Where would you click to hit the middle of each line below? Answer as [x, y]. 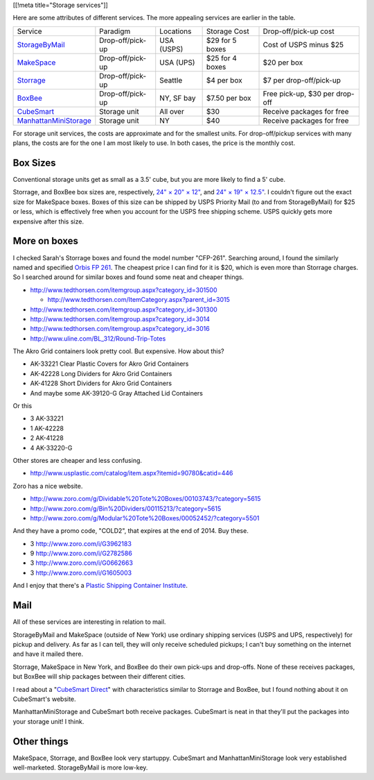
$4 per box [224, 80]
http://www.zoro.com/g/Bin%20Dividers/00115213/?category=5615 [126, 508]
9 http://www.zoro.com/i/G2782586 [81, 553]
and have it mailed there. [48, 654]
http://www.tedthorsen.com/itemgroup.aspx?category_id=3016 [120, 329]
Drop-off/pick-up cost [299, 31]
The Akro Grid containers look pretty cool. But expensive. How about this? [118, 351]
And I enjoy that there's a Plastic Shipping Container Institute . [100, 586]
